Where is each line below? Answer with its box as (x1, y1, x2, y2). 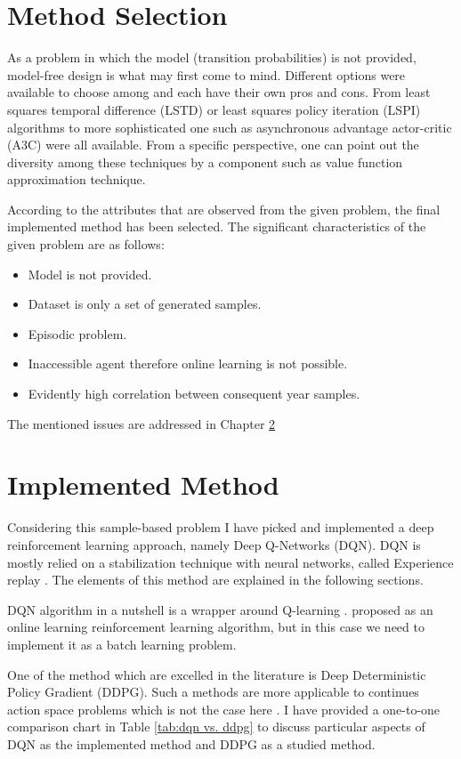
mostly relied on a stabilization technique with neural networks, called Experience (7, 553, 454, 571)
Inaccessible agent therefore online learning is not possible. (28, 354, 348, 373)
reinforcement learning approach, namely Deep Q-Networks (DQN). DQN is (7, 535, 421, 553)
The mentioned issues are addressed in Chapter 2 (7, 414, 276, 432)
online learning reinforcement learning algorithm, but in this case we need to (7, 618, 425, 636)
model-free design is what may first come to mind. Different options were (7, 65, 406, 84)
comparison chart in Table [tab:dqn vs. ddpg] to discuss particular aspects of (7, 717, 425, 736)
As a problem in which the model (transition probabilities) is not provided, (7, 48, 417, 67)
